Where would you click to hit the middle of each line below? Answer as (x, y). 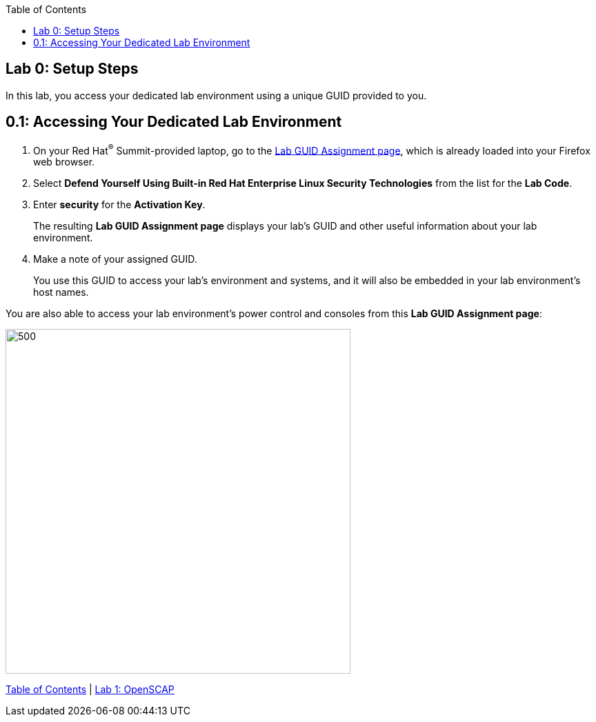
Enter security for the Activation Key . (119, 205)
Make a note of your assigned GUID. (115, 259)
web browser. (64, 162)
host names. (61, 292)
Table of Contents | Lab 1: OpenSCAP (90, 690)
